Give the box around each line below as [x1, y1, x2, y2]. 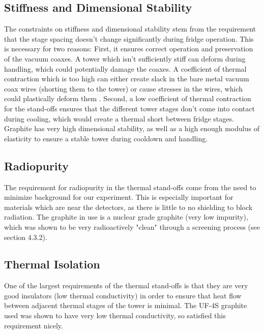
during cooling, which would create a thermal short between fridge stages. [4, 113, 234, 124]
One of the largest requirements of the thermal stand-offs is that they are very [4, 280, 248, 291]
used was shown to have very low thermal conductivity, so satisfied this [4, 310, 226, 321]
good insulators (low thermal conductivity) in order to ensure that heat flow [4, 290, 242, 300]
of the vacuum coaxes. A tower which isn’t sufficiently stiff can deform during [4, 53, 246, 64]
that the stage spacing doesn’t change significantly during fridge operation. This [4, 33, 254, 44]
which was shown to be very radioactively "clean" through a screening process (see [4, 221, 260, 232]
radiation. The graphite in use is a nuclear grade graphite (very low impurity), [4, 211, 248, 222]
